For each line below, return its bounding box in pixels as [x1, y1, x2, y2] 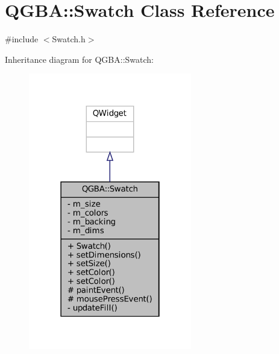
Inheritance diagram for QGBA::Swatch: [5, 53, 154, 65]
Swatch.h [52, 33, 86, 45]
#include [5, 33, 39, 45]
